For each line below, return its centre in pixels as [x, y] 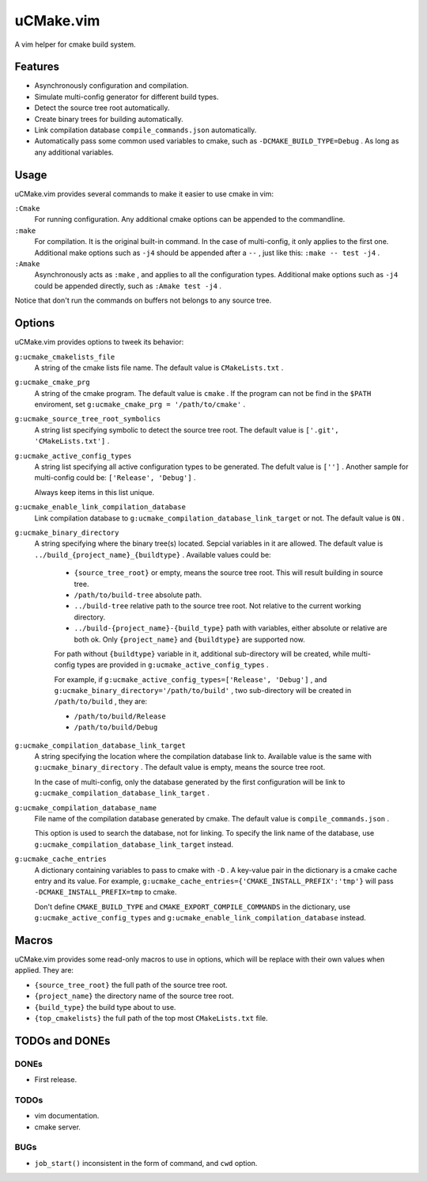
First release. [56, 1080]
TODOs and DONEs [62, 1040]
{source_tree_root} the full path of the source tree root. [131, 985]
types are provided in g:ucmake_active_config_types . [172, 665]
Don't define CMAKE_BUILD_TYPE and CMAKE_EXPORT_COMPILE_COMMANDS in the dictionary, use [193, 906]
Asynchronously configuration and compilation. [111, 86]
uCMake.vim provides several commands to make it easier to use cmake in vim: [144, 193]
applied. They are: [44, 970]
